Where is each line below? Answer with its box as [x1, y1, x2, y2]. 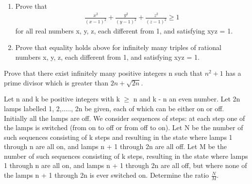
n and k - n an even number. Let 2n [133, 94, 240, 104]
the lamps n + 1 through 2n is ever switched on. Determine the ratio [4, 170, 209, 180]
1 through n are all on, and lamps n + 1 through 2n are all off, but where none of [4, 160, 247, 170]
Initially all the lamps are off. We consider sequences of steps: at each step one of [4, 113, 245, 123]
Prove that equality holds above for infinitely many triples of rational [15, 42, 221, 52]
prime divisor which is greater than [4, 77, 108, 87]
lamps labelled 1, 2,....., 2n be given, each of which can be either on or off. [4, 103, 224, 113]
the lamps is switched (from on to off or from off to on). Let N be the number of [4, 122, 243, 133]
